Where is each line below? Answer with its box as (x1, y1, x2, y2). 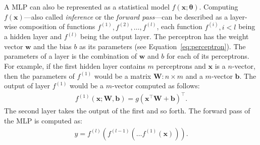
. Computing (199, 2, 238, 12)
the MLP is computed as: (4, 115, 82, 125)
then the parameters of (4, 70, 75, 81)
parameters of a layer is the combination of (4, 51, 137, 61)
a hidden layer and (4, 31, 62, 42)
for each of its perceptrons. (167, 51, 249, 61)
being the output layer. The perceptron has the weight (80, 31, 249, 42)
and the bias (33, 41, 72, 51)
